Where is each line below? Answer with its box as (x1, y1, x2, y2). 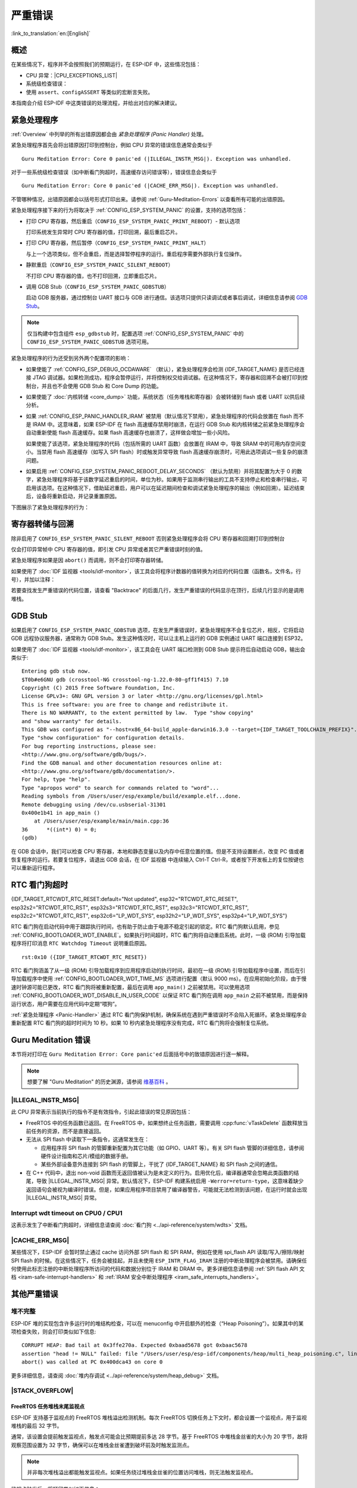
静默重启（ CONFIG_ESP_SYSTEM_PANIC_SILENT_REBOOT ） (26, 261, 174, 268)
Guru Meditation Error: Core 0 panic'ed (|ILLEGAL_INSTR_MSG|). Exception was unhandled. (21, 155, 292, 162)
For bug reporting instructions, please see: (21, 743, 157, 749)
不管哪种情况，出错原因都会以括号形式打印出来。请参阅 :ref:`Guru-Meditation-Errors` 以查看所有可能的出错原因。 (11, 195, 288, 202)
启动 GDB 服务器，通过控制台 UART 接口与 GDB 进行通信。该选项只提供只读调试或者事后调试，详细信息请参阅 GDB (26, 294, 308, 301)
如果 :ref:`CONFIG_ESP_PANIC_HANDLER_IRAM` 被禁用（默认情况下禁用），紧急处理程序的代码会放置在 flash (26, 412, 292, 420)
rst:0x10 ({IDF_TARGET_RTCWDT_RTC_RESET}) (21, 954, 148, 961)
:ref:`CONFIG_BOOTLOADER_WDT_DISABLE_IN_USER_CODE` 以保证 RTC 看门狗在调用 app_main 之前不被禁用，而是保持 (11, 992, 308, 999)
